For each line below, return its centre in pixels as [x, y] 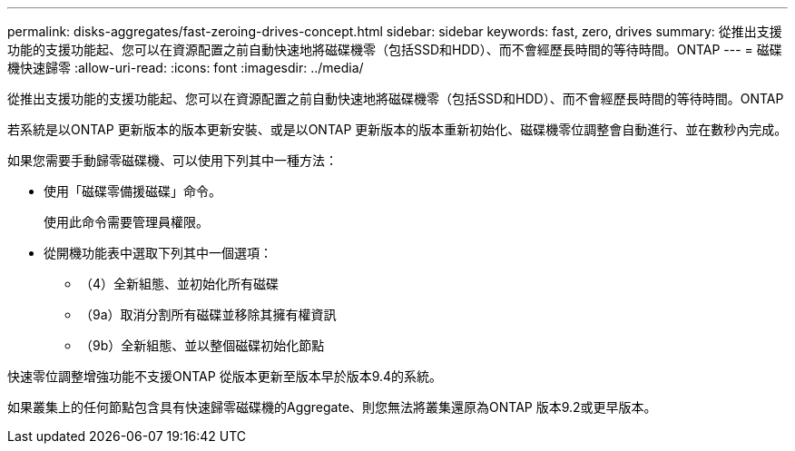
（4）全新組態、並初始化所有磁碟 [180, 284]
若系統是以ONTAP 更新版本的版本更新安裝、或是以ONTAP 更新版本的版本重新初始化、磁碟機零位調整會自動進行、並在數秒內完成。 [397, 129]
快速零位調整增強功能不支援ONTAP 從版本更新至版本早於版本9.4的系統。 [225, 376]
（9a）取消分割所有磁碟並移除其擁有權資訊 [208, 314]
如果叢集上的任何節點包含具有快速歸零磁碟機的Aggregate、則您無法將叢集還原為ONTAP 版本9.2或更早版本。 [332, 407]
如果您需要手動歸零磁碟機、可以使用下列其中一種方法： [172, 160]
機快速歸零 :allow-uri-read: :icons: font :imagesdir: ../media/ [186, 68]
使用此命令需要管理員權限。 [126, 222]
